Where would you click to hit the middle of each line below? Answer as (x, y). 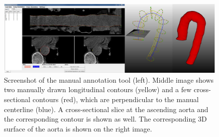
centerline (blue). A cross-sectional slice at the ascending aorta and (106, 109)
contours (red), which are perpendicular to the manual (116, 99)
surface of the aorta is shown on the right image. (78, 128)
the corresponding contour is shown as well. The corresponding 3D (106, 119)
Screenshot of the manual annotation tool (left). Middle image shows (109, 79)
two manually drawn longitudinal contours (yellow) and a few (98, 89)
